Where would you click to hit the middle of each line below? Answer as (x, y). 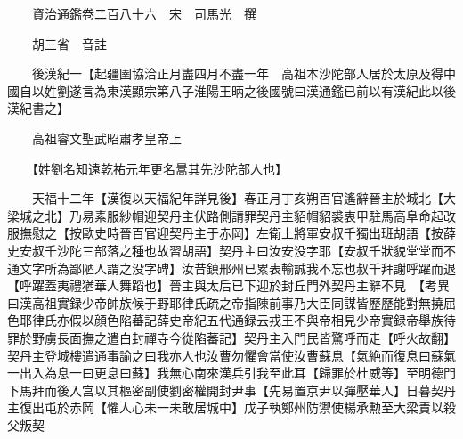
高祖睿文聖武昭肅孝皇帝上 (106, 138)
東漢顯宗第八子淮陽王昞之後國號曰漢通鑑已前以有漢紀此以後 (281, 90)
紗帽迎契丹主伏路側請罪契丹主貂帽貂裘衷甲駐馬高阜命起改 (287, 215)
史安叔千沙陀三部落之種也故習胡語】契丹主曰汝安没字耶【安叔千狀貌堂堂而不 (231, 250)
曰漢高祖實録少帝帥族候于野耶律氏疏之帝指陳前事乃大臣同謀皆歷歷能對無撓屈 (231, 302)
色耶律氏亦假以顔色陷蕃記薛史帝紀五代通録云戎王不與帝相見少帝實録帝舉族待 (231, 320)
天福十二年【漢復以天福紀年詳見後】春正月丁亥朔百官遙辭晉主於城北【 (237, 198)
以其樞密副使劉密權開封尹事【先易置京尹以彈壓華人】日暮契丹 (275, 390)
